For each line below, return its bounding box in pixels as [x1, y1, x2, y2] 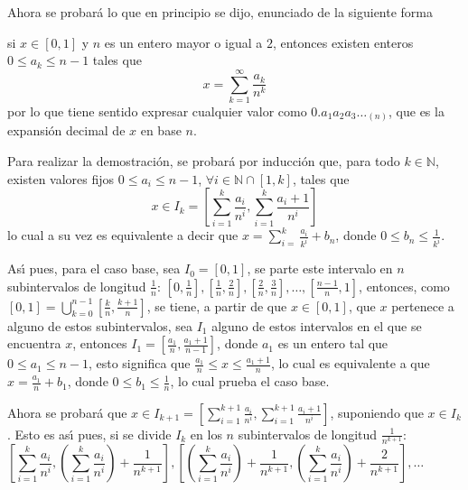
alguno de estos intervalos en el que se [211, 316, 422, 335]
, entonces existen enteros [272, 32, 414, 51]
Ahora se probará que [7, 402, 127, 421]
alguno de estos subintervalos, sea [7, 316, 192, 335]
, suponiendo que [330, 402, 424, 421]
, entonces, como [359, 276, 450, 295]
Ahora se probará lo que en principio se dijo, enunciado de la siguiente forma [7, 3, 434, 21]
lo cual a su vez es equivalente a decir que [7, 226, 239, 245]
